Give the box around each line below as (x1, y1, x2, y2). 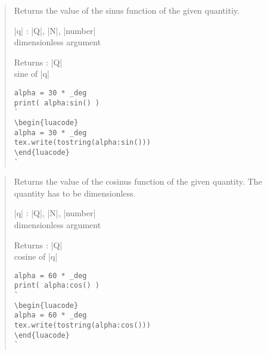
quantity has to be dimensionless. (14, 186, 136, 199)
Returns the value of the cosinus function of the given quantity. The (14, 175, 262, 188)
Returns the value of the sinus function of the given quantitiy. (14, 4, 240, 16)
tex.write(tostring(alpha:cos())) (14, 321, 151, 330)
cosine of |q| (14, 250, 58, 263)
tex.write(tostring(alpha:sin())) (14, 138, 151, 147)
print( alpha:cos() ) (14, 281, 100, 290)
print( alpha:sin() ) (14, 98, 100, 107)
